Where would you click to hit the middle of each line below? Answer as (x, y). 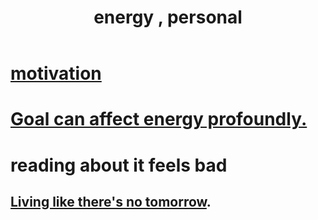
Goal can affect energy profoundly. (159, 119)
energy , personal (168, 17)
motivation (56, 73)
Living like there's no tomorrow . (111, 201)
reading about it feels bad (119, 165)
